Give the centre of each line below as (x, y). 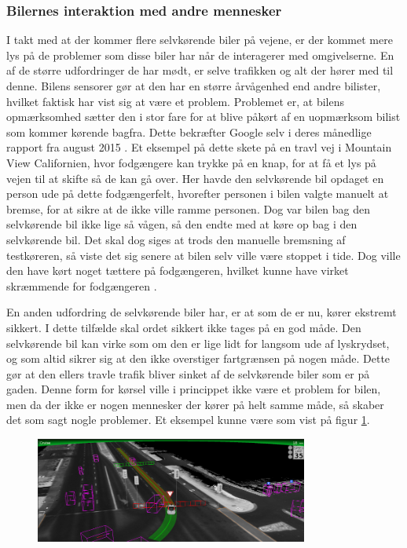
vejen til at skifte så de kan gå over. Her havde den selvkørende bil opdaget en (195, 178)
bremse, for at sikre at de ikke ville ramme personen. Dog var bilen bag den (189, 208)
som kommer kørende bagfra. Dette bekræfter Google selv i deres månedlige (189, 132)
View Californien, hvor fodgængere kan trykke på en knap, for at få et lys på (191, 162)
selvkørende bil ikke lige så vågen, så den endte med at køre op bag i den (182, 224)
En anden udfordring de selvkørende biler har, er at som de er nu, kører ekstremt (202, 312)
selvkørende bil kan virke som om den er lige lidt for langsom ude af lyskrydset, (198, 343)
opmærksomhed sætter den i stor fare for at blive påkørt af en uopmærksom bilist (203, 117)
